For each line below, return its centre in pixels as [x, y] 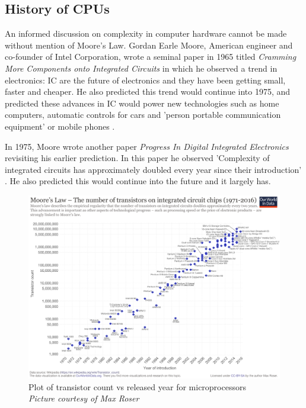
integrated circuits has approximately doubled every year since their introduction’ [153, 169]
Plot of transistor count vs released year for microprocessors [137, 386]
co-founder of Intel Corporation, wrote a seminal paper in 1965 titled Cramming [151, 57]
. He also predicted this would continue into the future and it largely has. [138, 181]
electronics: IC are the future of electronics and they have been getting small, [145, 80]
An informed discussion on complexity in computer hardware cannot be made [146, 33]
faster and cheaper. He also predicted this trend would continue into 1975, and [148, 91]
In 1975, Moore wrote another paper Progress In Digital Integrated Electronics [147, 146]
